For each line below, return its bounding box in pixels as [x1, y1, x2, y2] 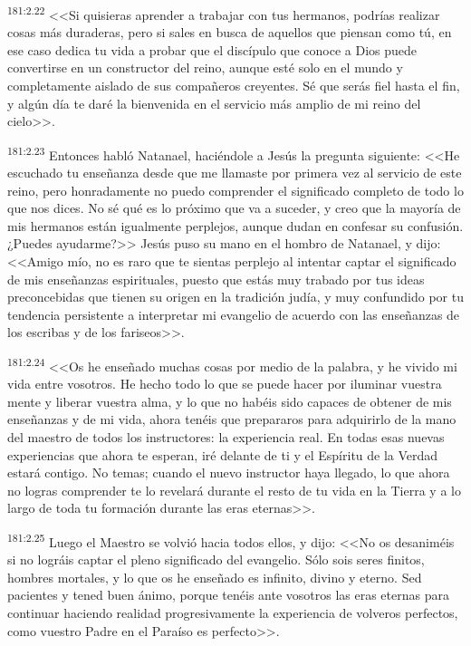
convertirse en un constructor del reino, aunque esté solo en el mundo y [7, 58, 403, 77]
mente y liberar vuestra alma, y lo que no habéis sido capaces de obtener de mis [7, 391, 452, 410]
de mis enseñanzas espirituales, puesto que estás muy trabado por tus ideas [7, 269, 425, 288]
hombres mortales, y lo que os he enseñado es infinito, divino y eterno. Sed [7, 567, 422, 586]
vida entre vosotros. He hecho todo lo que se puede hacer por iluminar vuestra [7, 374, 442, 393]
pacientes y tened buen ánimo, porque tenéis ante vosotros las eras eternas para [7, 585, 449, 604]
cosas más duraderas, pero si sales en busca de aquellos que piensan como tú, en [7, 23, 452, 42]
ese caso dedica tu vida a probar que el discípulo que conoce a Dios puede [7, 40, 418, 59]
